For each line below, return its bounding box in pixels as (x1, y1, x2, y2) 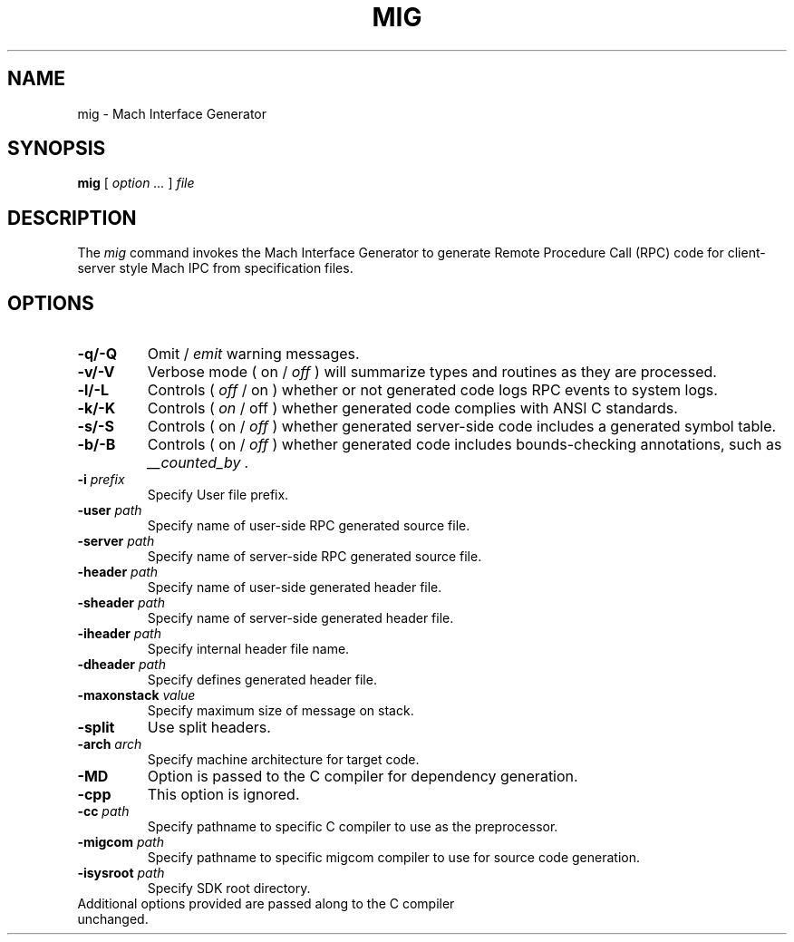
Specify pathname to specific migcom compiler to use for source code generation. (147, 850, 640, 866)
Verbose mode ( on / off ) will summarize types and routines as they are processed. (147, 363, 717, 382)
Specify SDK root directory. (147, 880, 311, 897)
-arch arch (77, 736, 142, 753)
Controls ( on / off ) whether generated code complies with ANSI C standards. (147, 399, 678, 418)
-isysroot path (77, 865, 165, 881)
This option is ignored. (147, 785, 300, 804)
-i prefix (77, 471, 125, 488)
